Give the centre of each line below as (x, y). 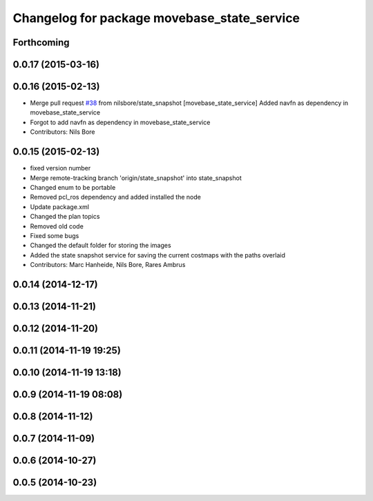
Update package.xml (60, 206)
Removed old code (57, 226)
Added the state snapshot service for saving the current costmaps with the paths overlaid (158, 255)
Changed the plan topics (65, 217)
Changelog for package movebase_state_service (156, 18)
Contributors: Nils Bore (63, 132)
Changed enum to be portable (73, 187)
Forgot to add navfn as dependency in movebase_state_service (120, 122)
